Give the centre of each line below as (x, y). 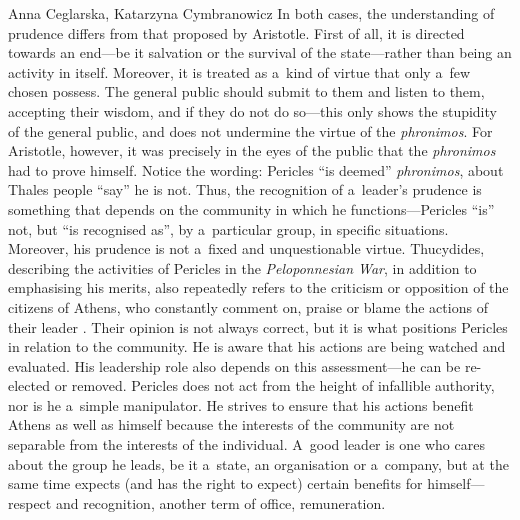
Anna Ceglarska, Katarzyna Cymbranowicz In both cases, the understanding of (251, 13)
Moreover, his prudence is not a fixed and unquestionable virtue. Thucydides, (246, 248)
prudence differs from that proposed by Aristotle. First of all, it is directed (236, 32)
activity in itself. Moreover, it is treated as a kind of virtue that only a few (239, 71)
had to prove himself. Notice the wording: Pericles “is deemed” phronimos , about (256, 169)
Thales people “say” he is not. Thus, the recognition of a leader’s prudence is (245, 189)
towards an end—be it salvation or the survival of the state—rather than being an (260, 52)
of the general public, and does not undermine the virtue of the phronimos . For (250, 130)
